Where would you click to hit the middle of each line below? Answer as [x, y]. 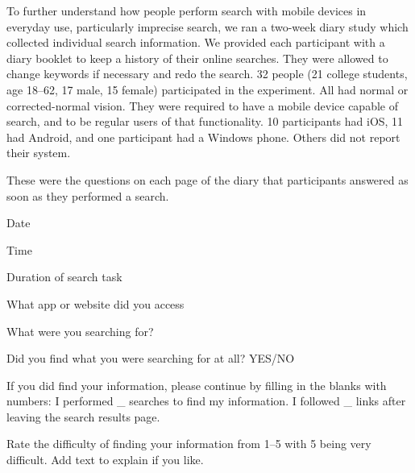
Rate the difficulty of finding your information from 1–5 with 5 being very [189, 444]
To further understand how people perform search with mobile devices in [187, 10]
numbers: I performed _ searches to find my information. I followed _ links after [206, 401]
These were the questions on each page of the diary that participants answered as [207, 179]
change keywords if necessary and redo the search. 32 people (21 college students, [207, 74]
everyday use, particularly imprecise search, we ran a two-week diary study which [207, 26]
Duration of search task [64, 277]
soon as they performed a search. [88, 195]
